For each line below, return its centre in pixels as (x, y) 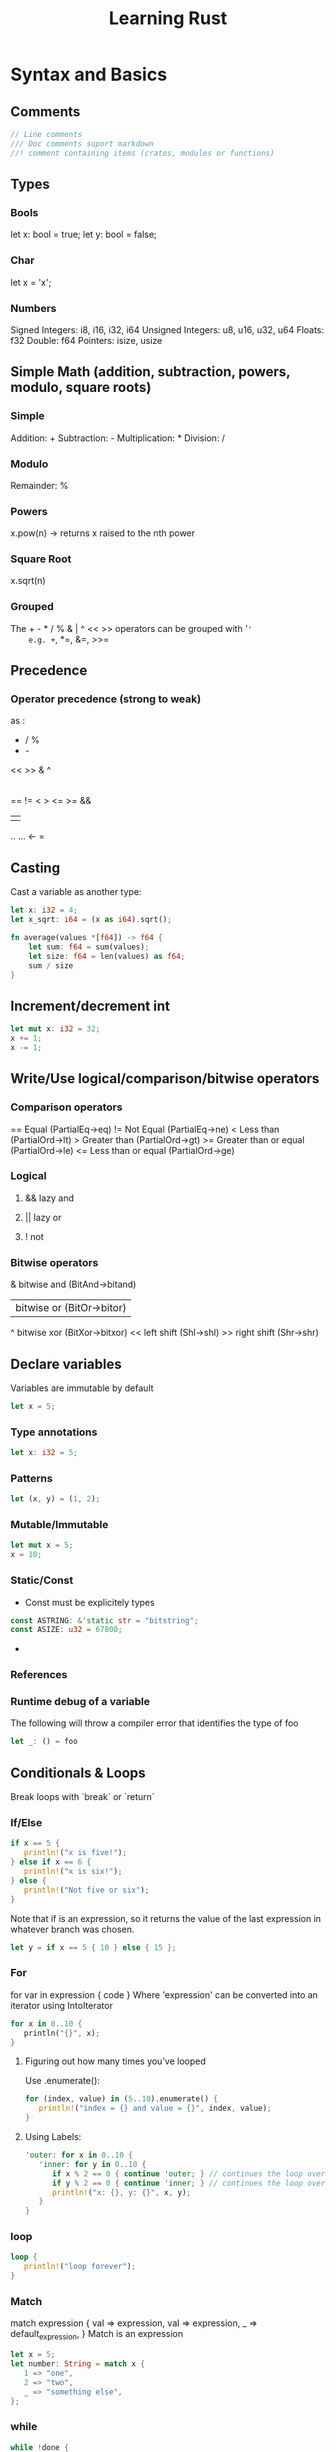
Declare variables (66, 1363)
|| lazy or (43, 1217)
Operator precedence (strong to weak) (106, 699)
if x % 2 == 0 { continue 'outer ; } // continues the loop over (188, 2173)
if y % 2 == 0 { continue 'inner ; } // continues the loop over (188, 2183)
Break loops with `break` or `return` (82, 1797)
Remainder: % (39, 485)
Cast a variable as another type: (76, 892)
